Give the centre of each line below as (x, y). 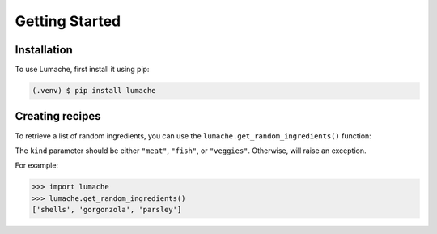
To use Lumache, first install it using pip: (82, 70)
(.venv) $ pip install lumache (94, 91)
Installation (44, 50)
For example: (37, 165)
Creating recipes (58, 116)
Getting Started (68, 21)
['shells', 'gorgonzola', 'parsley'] (107, 210)
